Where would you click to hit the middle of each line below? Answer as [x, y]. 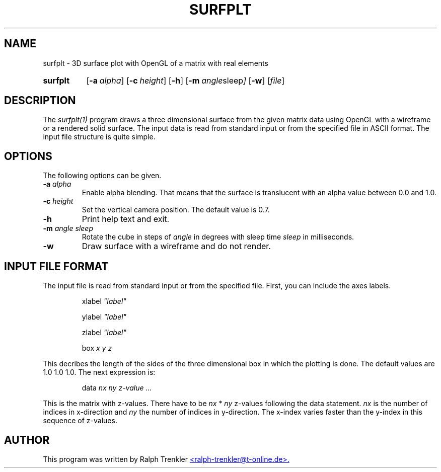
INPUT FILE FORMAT [56, 266]
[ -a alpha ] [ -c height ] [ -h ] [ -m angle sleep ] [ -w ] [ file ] [186, 80]
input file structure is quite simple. [99, 137]
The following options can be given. [102, 176]
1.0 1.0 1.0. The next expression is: [99, 372]
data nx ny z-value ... [117, 388]
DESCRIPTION [40, 101]
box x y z [97, 348]
